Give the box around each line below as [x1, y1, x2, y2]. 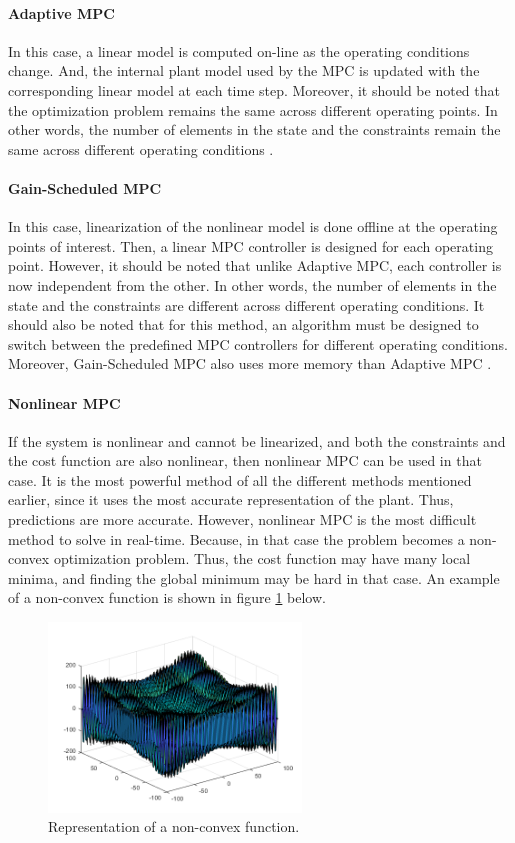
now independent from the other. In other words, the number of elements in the [8, 274, 497, 295]
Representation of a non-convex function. [48, 816, 300, 837]
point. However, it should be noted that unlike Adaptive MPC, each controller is [8, 255, 502, 276]
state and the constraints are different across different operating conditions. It [8, 294, 485, 315]
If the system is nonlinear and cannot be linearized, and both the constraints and [8, 430, 506, 451]
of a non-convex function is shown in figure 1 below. [8, 587, 326, 608]
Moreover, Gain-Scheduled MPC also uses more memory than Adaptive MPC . [8, 353, 492, 374]
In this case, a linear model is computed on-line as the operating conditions [8, 40, 470, 61]
